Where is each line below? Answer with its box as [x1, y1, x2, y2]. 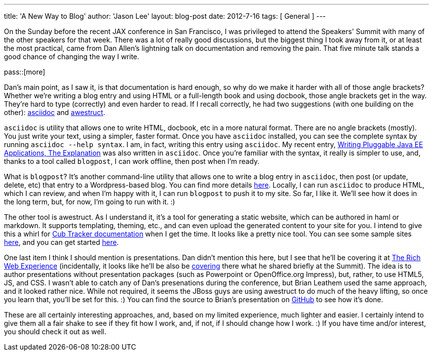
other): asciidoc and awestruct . [4, 108, 105, 117]
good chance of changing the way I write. [4, 52, 139, 61]
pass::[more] [4, 68, 45, 76]
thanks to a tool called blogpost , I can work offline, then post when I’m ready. [4, 157, 260, 165]
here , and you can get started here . [4, 238, 119, 246]
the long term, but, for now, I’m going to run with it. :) [4, 197, 175, 206]
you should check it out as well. [4, 327, 106, 336]
